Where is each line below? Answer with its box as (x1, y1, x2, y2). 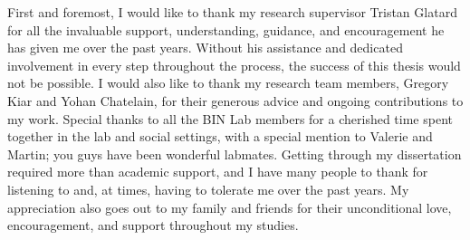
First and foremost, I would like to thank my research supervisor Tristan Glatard (7, 3, 457, 21)
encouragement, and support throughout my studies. (7, 216, 299, 235)
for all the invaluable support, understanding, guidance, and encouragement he (7, 20, 445, 39)
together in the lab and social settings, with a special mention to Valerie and (7, 127, 433, 146)
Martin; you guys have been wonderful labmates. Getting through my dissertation (7, 144, 462, 163)
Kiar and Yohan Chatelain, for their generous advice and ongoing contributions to (7, 91, 464, 110)
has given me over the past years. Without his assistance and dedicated (7, 38, 403, 57)
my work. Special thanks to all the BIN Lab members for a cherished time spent (7, 109, 453, 128)
